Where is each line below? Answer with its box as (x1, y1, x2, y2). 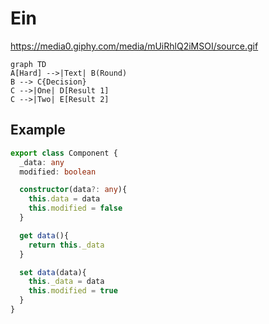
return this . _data (28, 240, 105, 250)
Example (10, 122, 66, 139)
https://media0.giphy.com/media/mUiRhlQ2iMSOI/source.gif (10, 40, 259, 52)
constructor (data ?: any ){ (19, 185, 128, 195)
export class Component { (10, 148, 118, 158)
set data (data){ (19, 267, 87, 277)
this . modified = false (28, 203, 123, 214)
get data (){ (19, 230, 70, 241)
